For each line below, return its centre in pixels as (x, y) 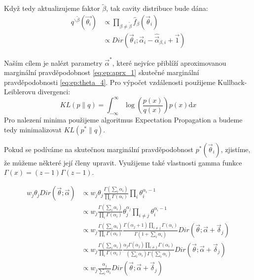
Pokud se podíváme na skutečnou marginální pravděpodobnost (99, 149)
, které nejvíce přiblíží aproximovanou (169, 62)
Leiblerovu (20, 92)
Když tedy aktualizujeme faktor (52, 8)
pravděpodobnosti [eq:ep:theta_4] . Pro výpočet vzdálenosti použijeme (110, 82)
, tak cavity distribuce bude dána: (157, 8)
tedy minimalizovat (33, 129)
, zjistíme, (236, 149)
